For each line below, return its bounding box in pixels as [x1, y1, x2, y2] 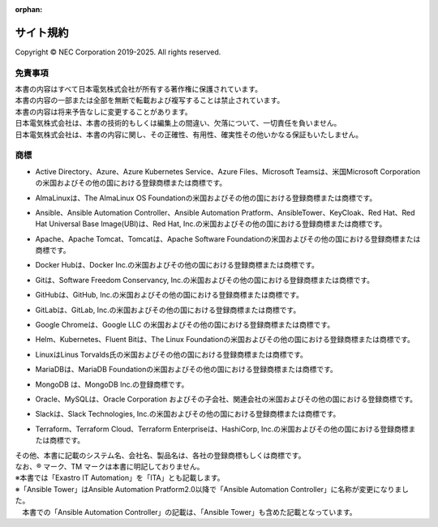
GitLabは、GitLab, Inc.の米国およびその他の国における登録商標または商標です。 [35, 305, 301, 315]
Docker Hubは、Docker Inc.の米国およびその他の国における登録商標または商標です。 [35, 260, 320, 270]
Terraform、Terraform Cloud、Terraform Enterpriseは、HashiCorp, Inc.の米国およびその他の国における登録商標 [35, 424, 409, 434]
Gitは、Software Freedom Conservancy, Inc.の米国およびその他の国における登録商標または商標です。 [35, 275, 375, 285]
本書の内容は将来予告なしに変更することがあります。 [15, 106, 192, 117]
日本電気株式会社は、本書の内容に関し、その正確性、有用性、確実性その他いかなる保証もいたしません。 [15, 130, 363, 139]
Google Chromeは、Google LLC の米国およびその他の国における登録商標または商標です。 [35, 320, 335, 330]
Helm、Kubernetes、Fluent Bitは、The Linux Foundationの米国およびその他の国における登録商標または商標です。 [35, 335, 415, 345]
